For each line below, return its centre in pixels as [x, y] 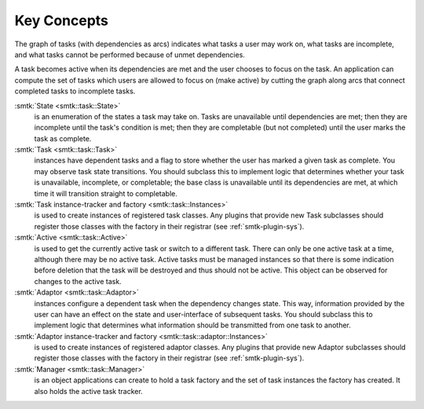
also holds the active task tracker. [88, 391]
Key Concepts [62, 20]
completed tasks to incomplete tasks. [75, 91]
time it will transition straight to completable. [106, 193]
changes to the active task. [78, 281]
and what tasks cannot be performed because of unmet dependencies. [130, 54]
